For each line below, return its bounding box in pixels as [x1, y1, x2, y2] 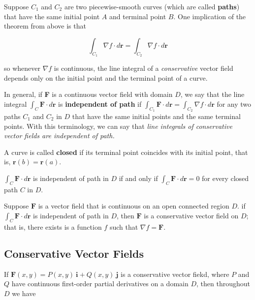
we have [12, 288, 36, 298]
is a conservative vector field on [144, 210, 239, 220]
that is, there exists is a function [4, 221, 102, 232]
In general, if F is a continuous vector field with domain [4, 89, 173, 99]
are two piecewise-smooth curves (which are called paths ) [64, 1, 240, 11]
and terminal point [109, 11, 166, 21]
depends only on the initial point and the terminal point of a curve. [4, 72, 208, 83]
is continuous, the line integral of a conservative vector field [54, 62, 233, 73]
